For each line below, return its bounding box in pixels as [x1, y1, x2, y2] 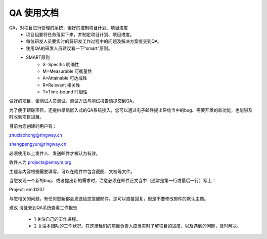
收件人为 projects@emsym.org [9, 159, 72, 165]
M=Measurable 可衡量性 [43, 68, 92, 74]
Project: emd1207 [9, 187, 45, 193]
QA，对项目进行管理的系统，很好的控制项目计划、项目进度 [9, 25, 128, 31]
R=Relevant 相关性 [43, 82, 80, 88]
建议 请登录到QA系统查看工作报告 [9, 205, 78, 211]
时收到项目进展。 [9, 114, 44, 120]
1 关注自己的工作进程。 [34, 216, 81, 222]
